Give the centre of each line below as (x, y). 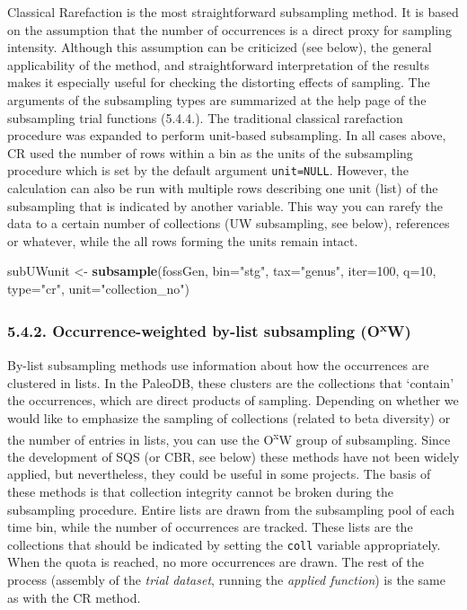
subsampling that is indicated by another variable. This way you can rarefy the (225, 205)
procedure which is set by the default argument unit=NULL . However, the (208, 170)
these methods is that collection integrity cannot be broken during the (201, 492)
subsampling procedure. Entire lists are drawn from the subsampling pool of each (231, 509)
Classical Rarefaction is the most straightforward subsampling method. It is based (233, 12)
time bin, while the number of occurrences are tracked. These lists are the (210, 527)
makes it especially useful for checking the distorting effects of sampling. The (219, 82)
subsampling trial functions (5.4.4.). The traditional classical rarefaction (205, 117)
